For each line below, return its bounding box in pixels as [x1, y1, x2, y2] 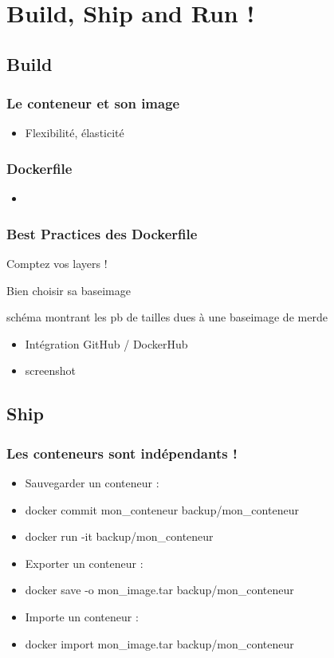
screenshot [25, 362, 76, 379]
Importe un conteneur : [25, 608, 139, 625]
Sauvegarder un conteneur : [25, 474, 159, 491]
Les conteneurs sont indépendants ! [6, 443, 238, 463]
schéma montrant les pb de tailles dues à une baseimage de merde [6, 309, 328, 325]
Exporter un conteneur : [25, 554, 143, 571]
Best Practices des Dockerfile [6, 223, 198, 243]
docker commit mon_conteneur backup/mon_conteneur [25, 501, 299, 518]
